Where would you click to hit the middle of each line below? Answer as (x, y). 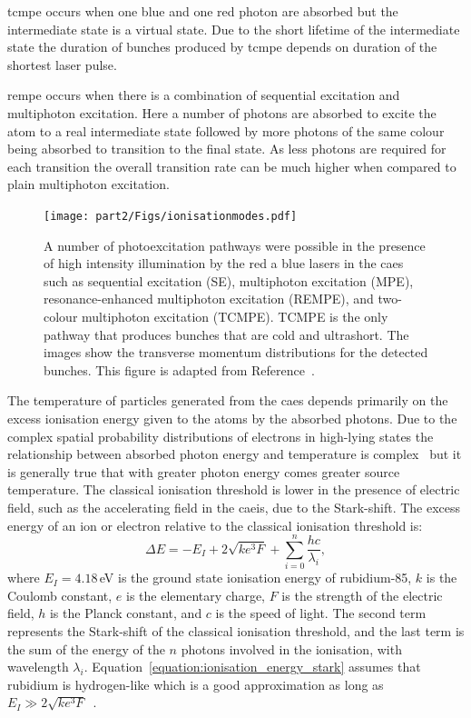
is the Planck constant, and (126, 613)
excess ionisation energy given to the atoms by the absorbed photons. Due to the (232, 418)
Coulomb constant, (60, 595)
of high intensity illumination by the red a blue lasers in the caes (224, 263)
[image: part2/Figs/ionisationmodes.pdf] (171, 216)
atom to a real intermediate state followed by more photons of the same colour (226, 130)
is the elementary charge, (196, 595)
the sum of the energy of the (86, 648)
